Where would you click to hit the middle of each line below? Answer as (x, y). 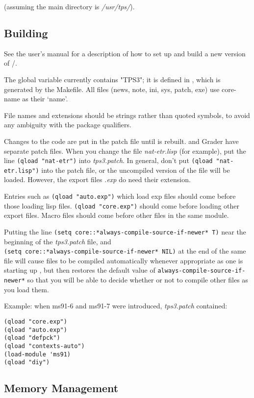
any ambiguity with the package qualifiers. (68, 125)
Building (26, 33)
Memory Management (61, 388)
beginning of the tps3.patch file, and (58, 241)
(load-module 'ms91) (38, 354)
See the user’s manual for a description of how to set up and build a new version (125, 53)
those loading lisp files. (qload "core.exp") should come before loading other (122, 205)
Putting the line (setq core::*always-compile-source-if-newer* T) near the (125, 231)
